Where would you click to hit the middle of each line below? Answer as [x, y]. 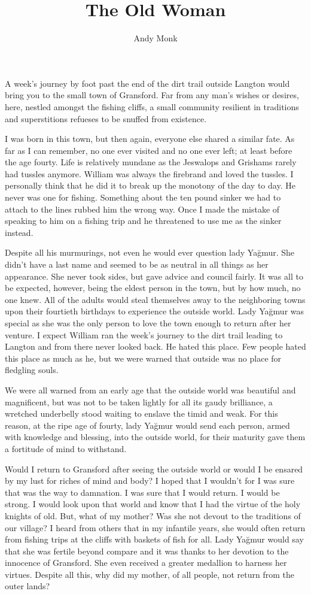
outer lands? [28, 586]
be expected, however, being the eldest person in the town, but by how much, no [153, 288]
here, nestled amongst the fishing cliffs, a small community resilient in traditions [152, 106]
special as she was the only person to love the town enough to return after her [148, 323]
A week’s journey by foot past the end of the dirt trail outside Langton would [147, 83]
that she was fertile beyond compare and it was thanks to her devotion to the [147, 551]
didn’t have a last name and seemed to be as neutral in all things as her [137, 264]
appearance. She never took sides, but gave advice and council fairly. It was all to [154, 276]
